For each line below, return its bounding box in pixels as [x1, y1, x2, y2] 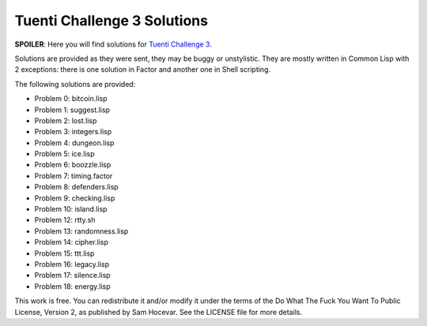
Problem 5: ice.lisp [34, 149, 95, 159]
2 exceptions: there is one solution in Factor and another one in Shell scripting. [14, 65, 271, 74]
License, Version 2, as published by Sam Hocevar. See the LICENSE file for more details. [14, 307, 303, 317]
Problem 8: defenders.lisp [34, 182, 119, 192]
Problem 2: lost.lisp [34, 115, 97, 126]
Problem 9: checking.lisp [34, 193, 115, 203]
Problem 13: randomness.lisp [34, 226, 129, 236]
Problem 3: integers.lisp [34, 127, 112, 137]
